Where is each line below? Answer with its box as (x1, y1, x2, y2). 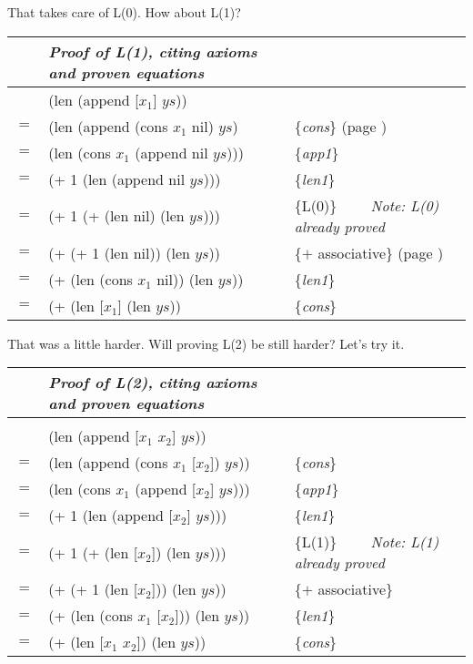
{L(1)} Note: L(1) (294, 531, 439, 553)
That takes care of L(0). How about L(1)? (7, 3, 241, 21)
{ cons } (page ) (294, 115, 387, 137)
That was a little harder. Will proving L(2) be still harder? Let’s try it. (7, 333, 405, 352)
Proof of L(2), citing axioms (48, 372, 257, 393)
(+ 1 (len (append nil (48, 168, 186, 189)
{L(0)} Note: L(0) (294, 194, 439, 216)
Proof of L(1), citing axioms (48, 40, 257, 62)
